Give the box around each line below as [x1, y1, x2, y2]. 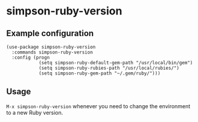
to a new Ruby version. [6, 109, 63, 116]
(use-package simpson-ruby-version [6, 44, 96, 50]
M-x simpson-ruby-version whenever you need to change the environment [6, 102, 191, 109]
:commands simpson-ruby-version [11, 49, 94, 55]
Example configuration [6, 28, 94, 38]
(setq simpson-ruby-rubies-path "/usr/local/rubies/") [38, 65, 180, 71]
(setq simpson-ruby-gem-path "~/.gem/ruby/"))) [38, 70, 161, 76]
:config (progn [11, 55, 50, 61]
